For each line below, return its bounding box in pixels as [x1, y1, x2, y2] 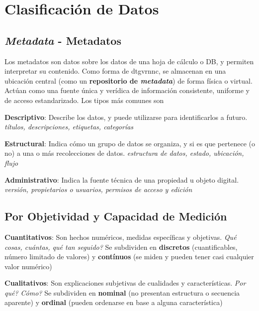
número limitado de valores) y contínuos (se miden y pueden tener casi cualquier [4, 251, 254, 262]
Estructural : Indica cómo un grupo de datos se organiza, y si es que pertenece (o [4, 138, 255, 148]
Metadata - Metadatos [4, 32, 121, 48]
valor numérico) [4, 261, 52, 271]
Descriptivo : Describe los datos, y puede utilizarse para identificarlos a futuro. [4, 111, 248, 122]
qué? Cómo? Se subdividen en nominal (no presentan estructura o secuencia [4, 287, 240, 298]
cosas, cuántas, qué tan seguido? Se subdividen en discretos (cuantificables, [4, 241, 238, 252]
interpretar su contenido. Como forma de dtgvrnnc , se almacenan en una [4, 66, 226, 76]
